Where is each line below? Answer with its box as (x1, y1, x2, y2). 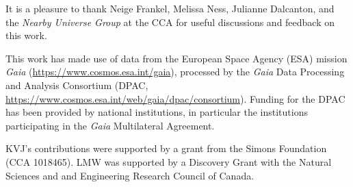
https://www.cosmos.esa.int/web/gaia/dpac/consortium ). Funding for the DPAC (5, 91, 345, 105)
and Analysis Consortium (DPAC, (5, 77, 148, 92)
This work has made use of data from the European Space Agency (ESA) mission (5, 51, 348, 65)
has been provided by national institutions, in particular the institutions (5, 105, 308, 119)
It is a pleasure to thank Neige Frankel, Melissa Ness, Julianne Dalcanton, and (5, 1, 335, 15)
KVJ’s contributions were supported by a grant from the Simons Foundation (5, 141, 327, 155)
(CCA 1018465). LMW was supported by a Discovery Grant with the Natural (5, 154, 332, 169)
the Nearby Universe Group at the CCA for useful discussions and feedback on (5, 14, 335, 29)
